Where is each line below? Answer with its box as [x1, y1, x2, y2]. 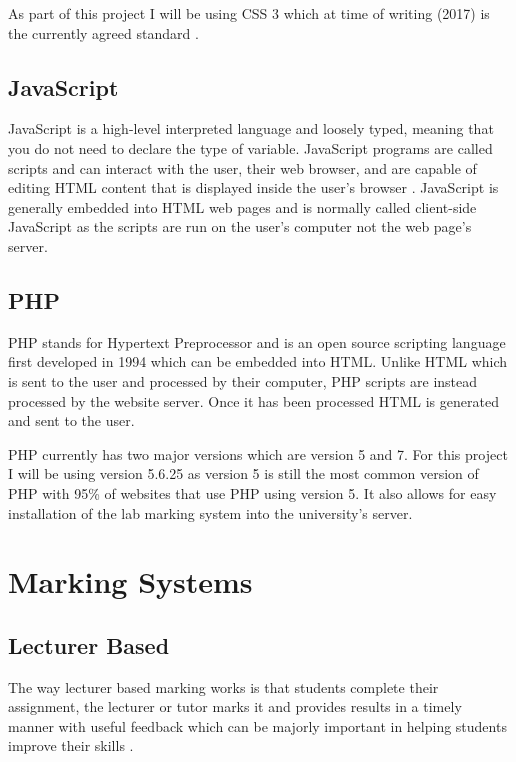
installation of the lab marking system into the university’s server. [8, 502, 413, 523]
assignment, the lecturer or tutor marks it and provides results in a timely [8, 696, 462, 717]
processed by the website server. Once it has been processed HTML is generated [8, 390, 499, 411]
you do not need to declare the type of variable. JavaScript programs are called [8, 137, 493, 158]
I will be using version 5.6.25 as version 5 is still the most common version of [8, 463, 479, 484]
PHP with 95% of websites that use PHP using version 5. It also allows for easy [8, 482, 497, 503]
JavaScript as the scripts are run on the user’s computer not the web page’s [8, 216, 472, 237]
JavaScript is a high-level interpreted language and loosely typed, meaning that [8, 118, 494, 139]
